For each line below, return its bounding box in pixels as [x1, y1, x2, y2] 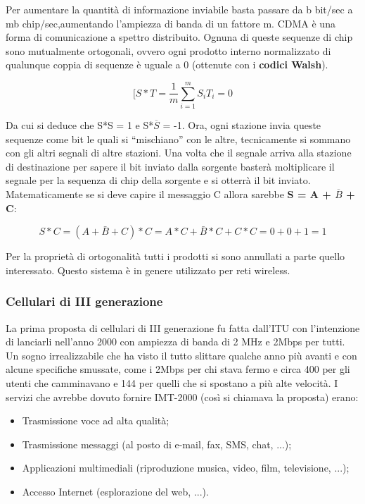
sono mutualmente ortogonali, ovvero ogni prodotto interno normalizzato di [6, 43, 331, 58]
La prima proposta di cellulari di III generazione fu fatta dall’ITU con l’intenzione [6, 320, 360, 335]
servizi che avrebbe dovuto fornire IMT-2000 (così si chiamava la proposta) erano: [6, 389, 359, 404]
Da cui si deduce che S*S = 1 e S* [6, 118, 154, 133]
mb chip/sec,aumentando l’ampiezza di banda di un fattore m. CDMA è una [6, 16, 335, 30]
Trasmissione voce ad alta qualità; [22, 413, 169, 428]
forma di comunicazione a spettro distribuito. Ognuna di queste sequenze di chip [6, 30, 353, 44]
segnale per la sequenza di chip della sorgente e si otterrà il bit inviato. [6, 173, 311, 188]
